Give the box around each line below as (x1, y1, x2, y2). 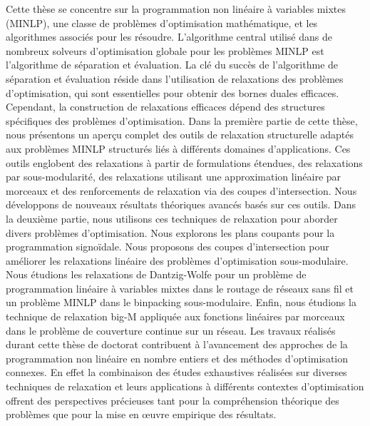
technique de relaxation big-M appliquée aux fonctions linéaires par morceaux (6, 309, 345, 324)
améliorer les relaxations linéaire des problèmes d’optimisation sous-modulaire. (6, 253, 349, 268)
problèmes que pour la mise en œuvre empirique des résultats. (6, 407, 277, 422)
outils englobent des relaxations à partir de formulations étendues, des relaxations (6, 155, 363, 170)
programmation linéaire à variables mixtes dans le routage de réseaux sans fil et (6, 280, 354, 295)
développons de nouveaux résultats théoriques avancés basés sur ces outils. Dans (6, 197, 356, 212)
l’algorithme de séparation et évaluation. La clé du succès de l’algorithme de (6, 57, 339, 72)
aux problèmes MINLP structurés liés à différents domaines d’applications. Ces (6, 141, 351, 156)
